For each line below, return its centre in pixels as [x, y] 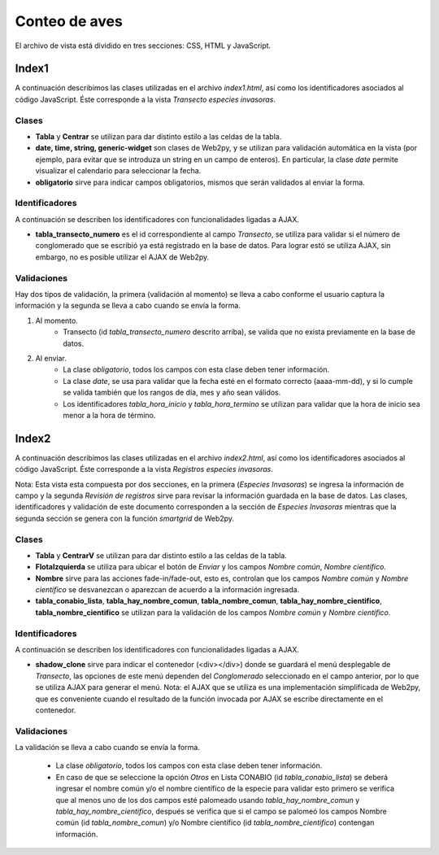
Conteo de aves [69, 21]
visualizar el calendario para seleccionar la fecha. [118, 171]
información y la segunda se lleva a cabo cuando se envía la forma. [128, 306]
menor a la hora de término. [109, 415]
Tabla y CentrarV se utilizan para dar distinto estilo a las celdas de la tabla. [161, 555]
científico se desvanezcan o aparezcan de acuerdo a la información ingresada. [167, 590]
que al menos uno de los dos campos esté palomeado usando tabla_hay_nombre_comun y [208, 800]
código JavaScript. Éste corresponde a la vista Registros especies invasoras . [144, 469]
